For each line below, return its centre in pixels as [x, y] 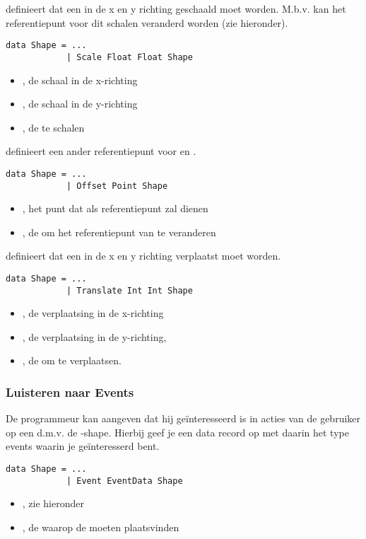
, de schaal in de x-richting [80, 80]
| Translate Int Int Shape [129, 290]
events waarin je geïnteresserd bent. [83, 446]
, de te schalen [53, 127]
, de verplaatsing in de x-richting [93, 313]
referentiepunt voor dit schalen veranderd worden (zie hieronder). [147, 22]
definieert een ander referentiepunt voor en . [101, 151]
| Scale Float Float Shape [129, 57]
